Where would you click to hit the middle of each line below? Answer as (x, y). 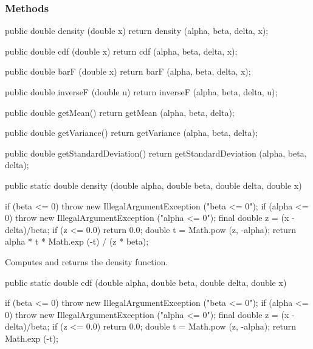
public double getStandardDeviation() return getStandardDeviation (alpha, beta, (156, 153)
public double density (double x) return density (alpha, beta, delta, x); (137, 31)
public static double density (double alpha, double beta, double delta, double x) (153, 185)
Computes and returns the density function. (87, 261)
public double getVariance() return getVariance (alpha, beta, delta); (131, 133)
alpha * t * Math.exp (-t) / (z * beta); (77, 241)
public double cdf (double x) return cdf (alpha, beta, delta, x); (121, 51)
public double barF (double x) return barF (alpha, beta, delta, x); (128, 71)
